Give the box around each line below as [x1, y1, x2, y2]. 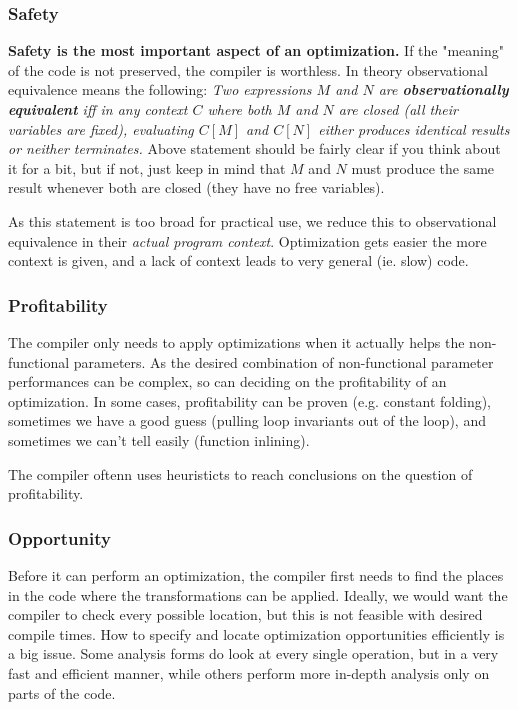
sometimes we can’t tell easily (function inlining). [8, 429, 310, 450]
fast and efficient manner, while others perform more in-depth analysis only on [8, 662, 490, 683]
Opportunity [8, 525, 111, 550]
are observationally [378, 79, 509, 100]
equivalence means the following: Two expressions [8, 79, 312, 100]
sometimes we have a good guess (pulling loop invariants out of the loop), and [8, 410, 486, 431]
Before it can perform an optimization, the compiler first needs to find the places [8, 564, 504, 585]
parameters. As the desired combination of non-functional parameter [73, 351, 494, 372]
